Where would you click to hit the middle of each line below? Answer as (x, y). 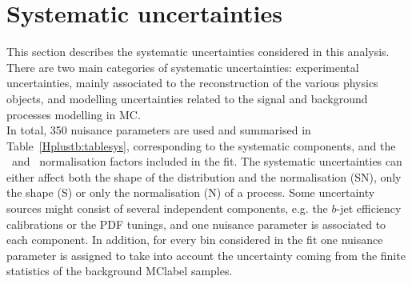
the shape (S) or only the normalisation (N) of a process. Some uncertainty (191, 192)
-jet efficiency (369, 208)
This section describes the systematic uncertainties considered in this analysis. (198, 52)
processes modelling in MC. (74, 114)
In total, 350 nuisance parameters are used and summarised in (159, 130)
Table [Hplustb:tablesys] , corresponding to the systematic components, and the (201, 145)
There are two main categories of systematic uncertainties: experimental (183, 67)
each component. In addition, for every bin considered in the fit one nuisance (195, 240)
